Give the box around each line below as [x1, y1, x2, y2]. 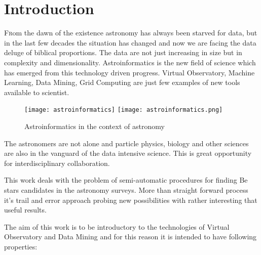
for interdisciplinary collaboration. [4, 157, 110, 168]
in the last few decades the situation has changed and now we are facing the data [4, 37, 256, 48]
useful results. [4, 204, 47, 215]
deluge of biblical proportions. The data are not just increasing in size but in [4, 47, 242, 58]
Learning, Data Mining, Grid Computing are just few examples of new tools [4, 77, 240, 88]
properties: [4, 241, 38, 251]
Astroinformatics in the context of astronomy [24, 120, 165, 131]
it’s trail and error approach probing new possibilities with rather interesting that [4, 194, 257, 205]
